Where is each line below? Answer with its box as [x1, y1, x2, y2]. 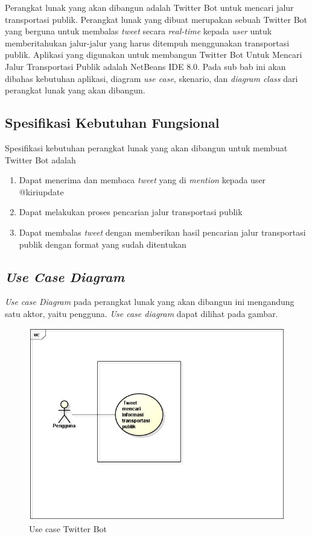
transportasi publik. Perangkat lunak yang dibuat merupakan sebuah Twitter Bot [5, 13, 308, 25]
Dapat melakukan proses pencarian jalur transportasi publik [19, 206, 243, 218]
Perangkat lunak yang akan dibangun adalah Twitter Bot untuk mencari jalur [5, 1, 294, 13]
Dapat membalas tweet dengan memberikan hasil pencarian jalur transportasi [19, 225, 306, 238]
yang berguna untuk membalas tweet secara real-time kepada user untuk [5, 25, 272, 37]
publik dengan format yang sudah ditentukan [19, 237, 186, 250]
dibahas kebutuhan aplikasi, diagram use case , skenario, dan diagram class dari [5, 72, 298, 84]
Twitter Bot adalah [5, 153, 76, 166]
